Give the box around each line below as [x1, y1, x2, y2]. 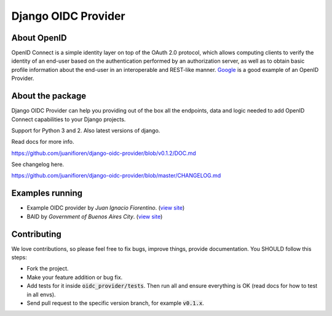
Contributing [11, 229, 61, 239]
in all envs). [26, 291, 56, 298]
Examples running [11, 188, 83, 199]
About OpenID [11, 33, 67, 43]
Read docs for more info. [11, 138, 74, 146]
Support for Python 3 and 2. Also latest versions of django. [11, 127, 160, 134]
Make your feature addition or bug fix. [26, 274, 123, 281]
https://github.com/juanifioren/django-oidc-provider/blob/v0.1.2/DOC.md [11, 149, 196, 157]
